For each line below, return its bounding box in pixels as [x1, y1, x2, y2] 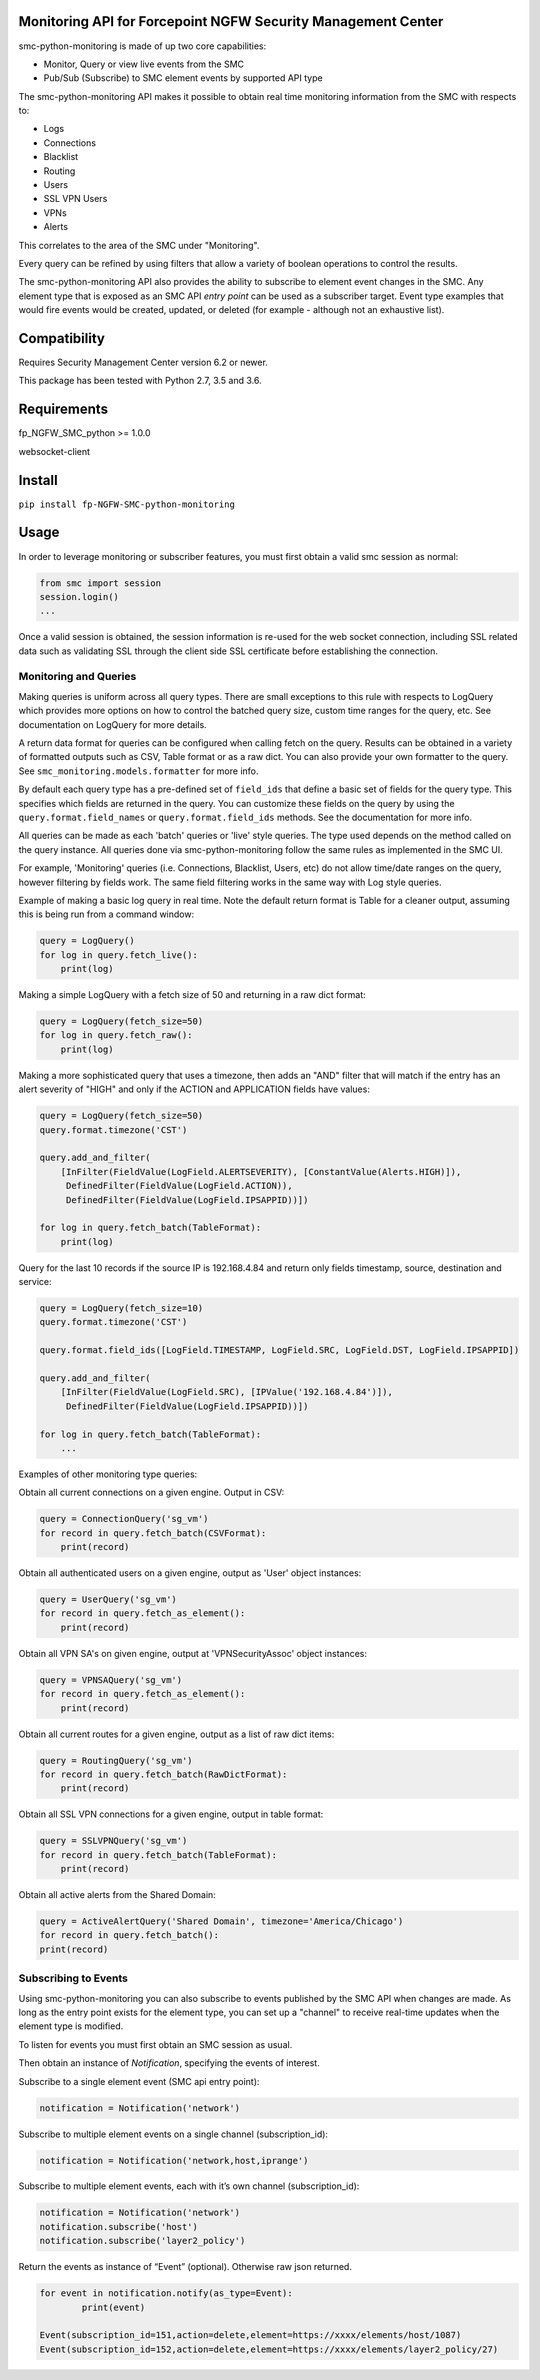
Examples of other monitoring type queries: [18, 1468, 198, 1480]
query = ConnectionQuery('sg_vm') [39, 1513, 209, 1525]
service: [18, 1276, 52, 1288]
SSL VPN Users [43, 193, 108, 205]
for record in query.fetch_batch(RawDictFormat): [39, 1768, 288, 1780]
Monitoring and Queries [18, 670, 137, 684]
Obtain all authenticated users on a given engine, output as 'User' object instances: [18, 1567, 362, 1579]
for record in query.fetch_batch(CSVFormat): [39, 1527, 267, 1539]
